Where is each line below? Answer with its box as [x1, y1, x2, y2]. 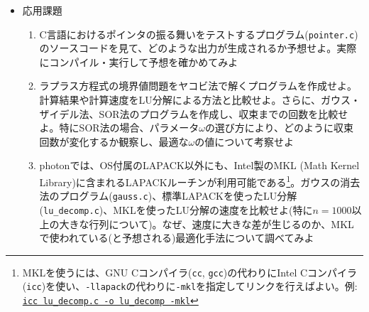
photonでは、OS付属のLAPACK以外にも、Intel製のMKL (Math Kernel [39, 158, 360, 173]
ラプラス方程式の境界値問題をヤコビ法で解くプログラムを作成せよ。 [39, 78, 357, 93]
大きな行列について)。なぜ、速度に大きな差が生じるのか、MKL [59, 216, 354, 231]
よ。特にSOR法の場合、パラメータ [39, 120, 199, 135]
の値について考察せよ [194, 134, 294, 149]
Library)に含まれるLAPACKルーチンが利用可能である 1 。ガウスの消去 [39, 173, 360, 189]
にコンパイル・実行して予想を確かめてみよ [39, 54, 238, 69]
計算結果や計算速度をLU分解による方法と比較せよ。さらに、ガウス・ [39, 92, 361, 107]
